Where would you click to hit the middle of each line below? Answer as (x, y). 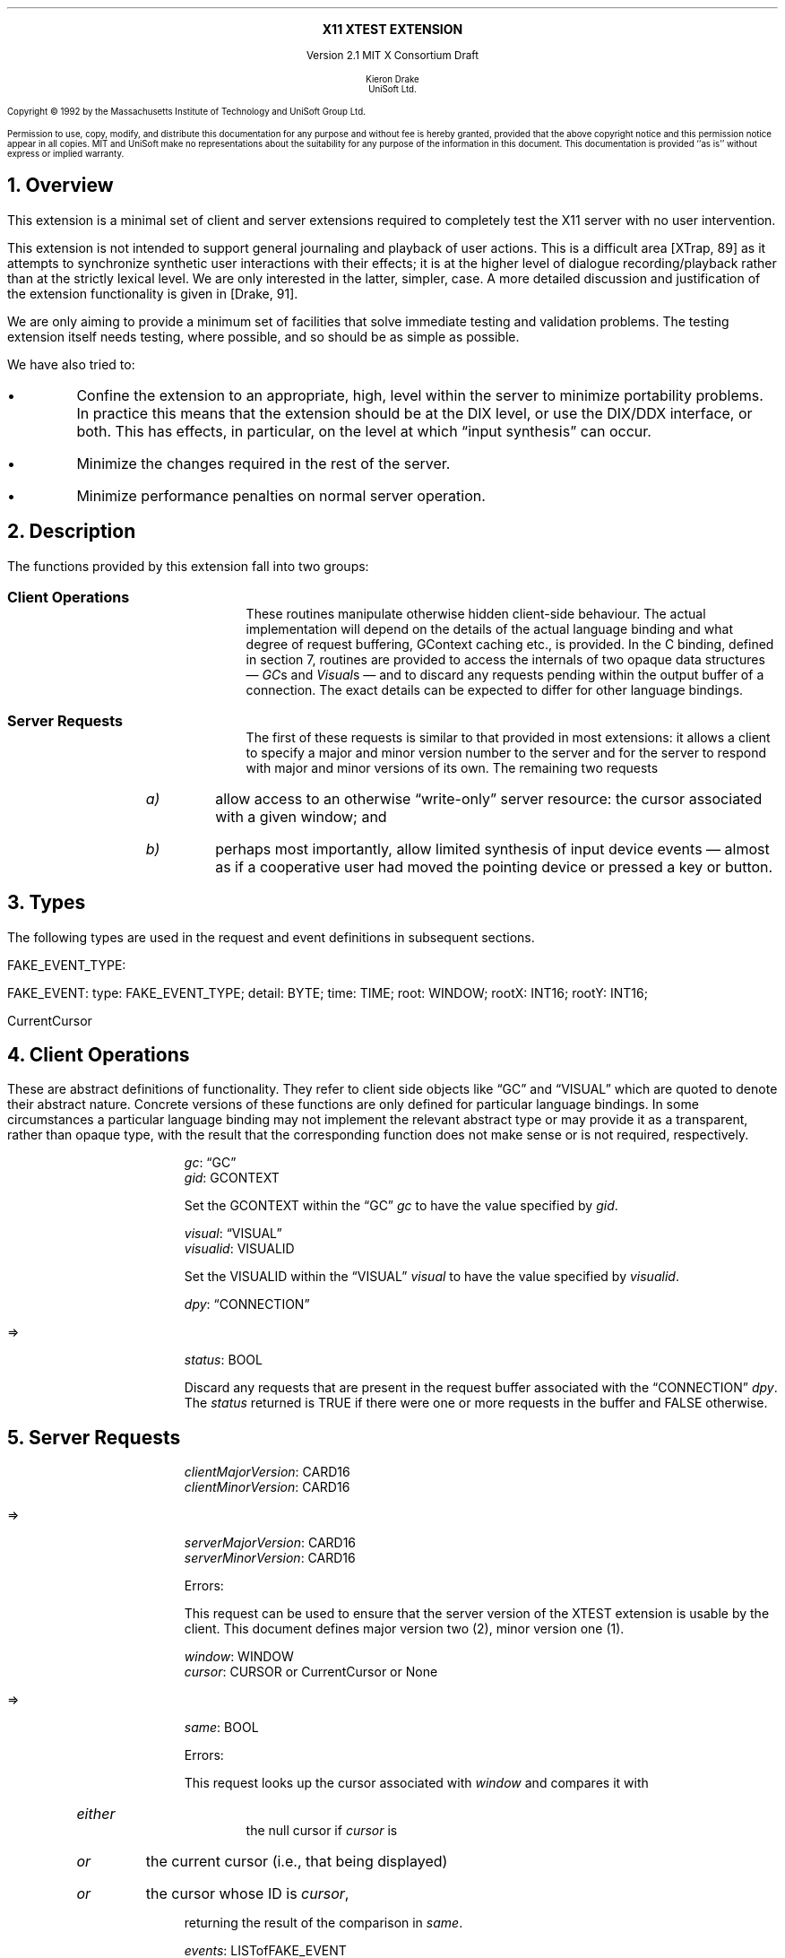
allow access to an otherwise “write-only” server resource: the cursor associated (489, 798)
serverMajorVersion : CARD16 (270, 1543)
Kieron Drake (392, 79)
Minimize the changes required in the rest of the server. (263, 463)
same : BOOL (221, 1728)
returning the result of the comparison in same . (323, 1923)
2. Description (72, 532)
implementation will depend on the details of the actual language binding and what (490, 628)
